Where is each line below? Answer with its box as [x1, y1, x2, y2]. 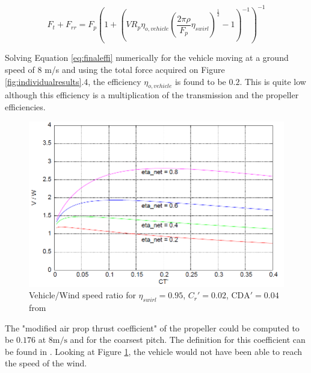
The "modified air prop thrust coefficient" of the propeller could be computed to [5, 321, 300, 334]
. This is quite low [239, 75, 306, 87]
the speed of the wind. [5, 357, 87, 369]
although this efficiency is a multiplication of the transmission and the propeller [5, 89, 299, 101]
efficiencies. [5, 100, 46, 113]
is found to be [174, 75, 226, 87]
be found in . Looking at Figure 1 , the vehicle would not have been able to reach [5, 345, 302, 357]
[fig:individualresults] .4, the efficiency [5, 75, 141, 87]
